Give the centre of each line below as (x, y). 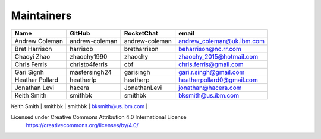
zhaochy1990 (88, 56)
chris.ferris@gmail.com (211, 64)
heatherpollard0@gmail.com (218, 80)
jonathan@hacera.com (210, 88)
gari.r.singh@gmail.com (212, 72)
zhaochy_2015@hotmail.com (218, 56)
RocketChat (141, 33)
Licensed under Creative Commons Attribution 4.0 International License (99, 117)
